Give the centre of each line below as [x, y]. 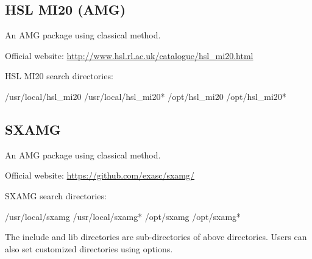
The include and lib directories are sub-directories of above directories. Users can [156, 237]
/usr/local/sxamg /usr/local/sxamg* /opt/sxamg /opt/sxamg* [123, 216]
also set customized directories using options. [89, 248]
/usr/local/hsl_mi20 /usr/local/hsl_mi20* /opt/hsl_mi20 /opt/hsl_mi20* [146, 96]
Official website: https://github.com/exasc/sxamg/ [100, 175]
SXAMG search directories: [56, 195]
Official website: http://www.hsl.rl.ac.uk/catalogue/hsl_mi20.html [129, 55]
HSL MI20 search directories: [59, 76]
